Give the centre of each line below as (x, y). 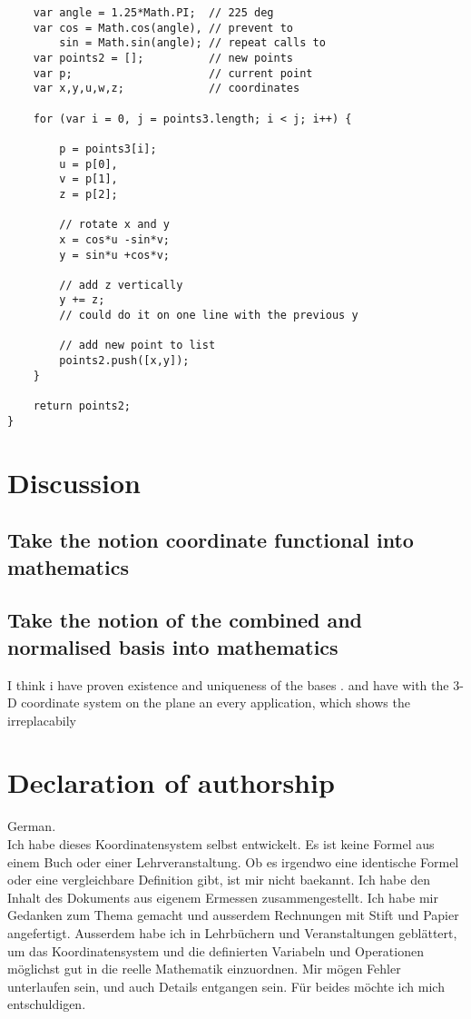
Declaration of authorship (171, 782)
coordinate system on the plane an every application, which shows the (216, 702)
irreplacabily (42, 720)
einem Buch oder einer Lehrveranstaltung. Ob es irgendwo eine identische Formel (233, 861)
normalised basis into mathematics (173, 646)
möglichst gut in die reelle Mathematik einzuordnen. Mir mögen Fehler (204, 969)
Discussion (74, 482)
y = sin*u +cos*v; (114, 255)
